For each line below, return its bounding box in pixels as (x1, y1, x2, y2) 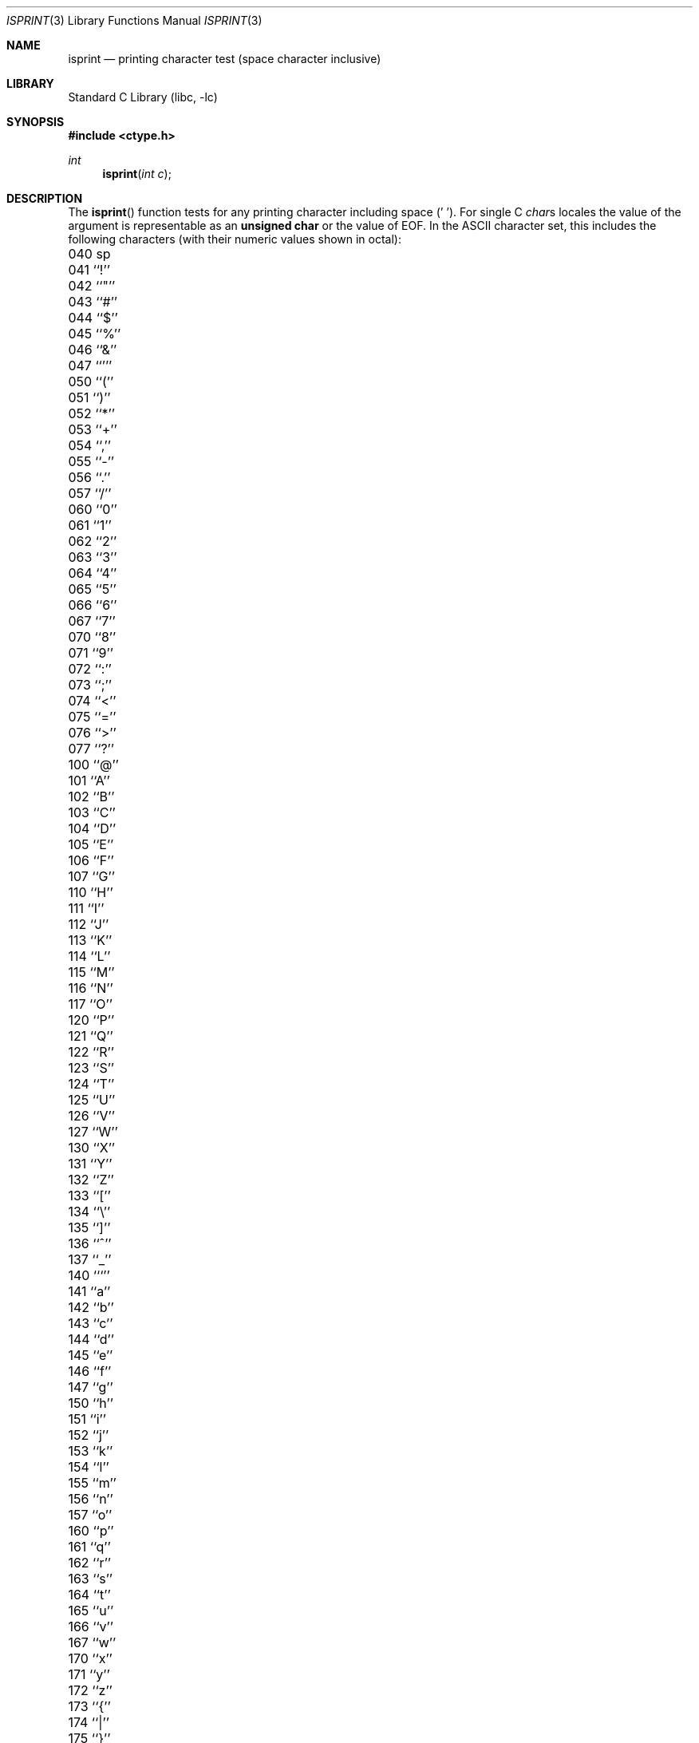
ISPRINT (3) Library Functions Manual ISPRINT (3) (6, 14, 263, 27)
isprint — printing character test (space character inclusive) (68, 52, 381, 65)
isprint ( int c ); (102, 167, 172, 180)
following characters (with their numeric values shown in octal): (68, 232, 401, 246)
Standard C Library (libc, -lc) (68, 90, 218, 104)
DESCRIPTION (6, 192, 83, 205)
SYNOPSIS (6, 115, 65, 128)
